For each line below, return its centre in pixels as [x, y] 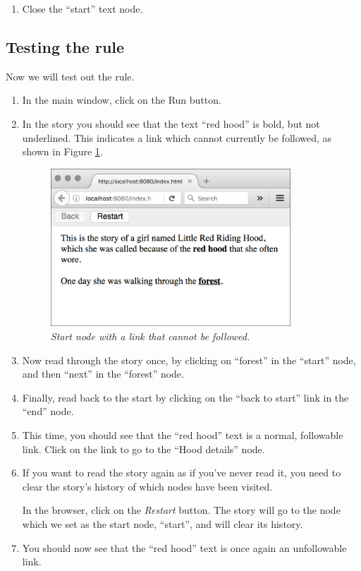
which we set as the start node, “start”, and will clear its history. [163, 523]
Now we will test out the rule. [70, 76]
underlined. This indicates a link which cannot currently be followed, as [177, 137]
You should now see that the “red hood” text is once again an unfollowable [184, 547]
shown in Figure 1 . [62, 151]
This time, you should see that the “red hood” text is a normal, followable [183, 435]
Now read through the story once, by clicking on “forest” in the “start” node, [189, 360]
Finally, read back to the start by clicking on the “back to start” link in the [185, 397]
